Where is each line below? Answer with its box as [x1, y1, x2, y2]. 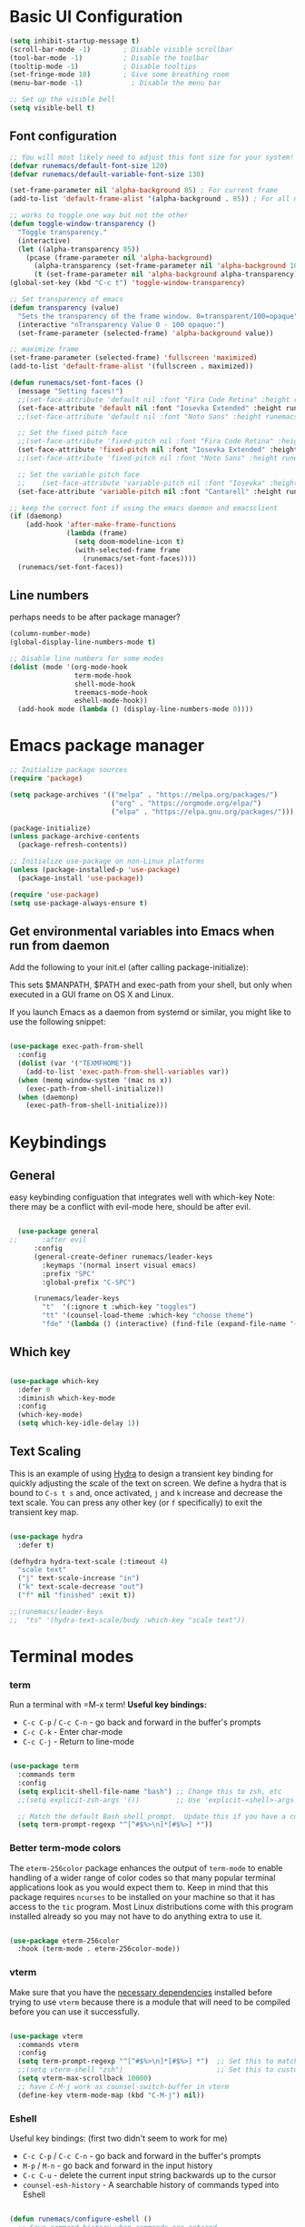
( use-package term [9, 1762, 79, 1771]
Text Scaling [9, 1444, 82, 1460]
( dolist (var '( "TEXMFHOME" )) [17, 1059, 132, 1068]
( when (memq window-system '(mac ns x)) [17, 1075, 172, 1084]
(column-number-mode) [9, 629, 92, 638]
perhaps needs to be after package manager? [9, 611, 181, 623]
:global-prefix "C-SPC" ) [42, 1278, 136, 1287]
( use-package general [17, 1227, 100, 1236]
